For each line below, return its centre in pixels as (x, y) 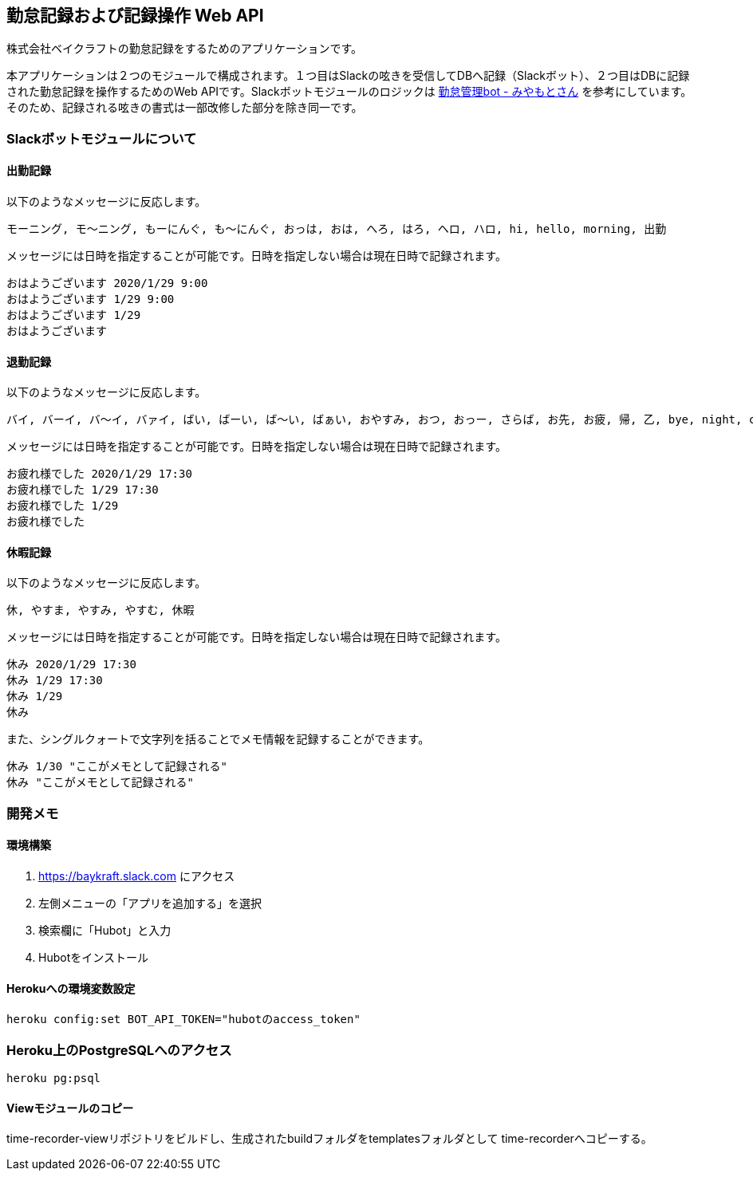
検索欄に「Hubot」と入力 (105, 931)
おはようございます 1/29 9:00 (91, 299)
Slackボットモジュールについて (102, 138)
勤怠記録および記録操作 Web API (135, 16)
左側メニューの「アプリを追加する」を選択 (150, 903)
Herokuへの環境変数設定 (71, 988)
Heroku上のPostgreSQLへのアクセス (119, 1050)
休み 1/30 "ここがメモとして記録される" (117, 767)
